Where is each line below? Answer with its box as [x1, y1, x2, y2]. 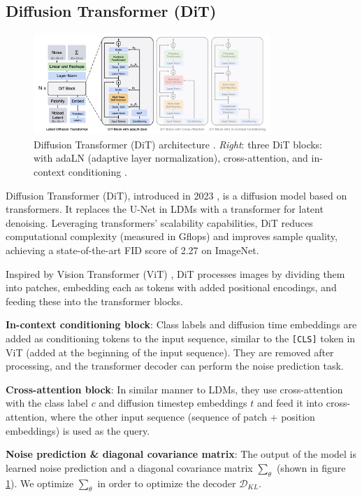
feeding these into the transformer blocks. [6, 293, 183, 308]
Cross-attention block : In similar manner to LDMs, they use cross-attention [6, 381, 343, 396]
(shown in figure [276, 460, 346, 475]
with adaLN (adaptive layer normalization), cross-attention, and [34, 150, 308, 165]
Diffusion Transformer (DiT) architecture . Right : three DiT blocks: [34, 136, 323, 151]
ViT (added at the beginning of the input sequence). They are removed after [6, 344, 334, 359]
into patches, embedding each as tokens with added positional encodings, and [6, 280, 337, 295]
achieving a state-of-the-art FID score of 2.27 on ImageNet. [6, 243, 259, 258]
